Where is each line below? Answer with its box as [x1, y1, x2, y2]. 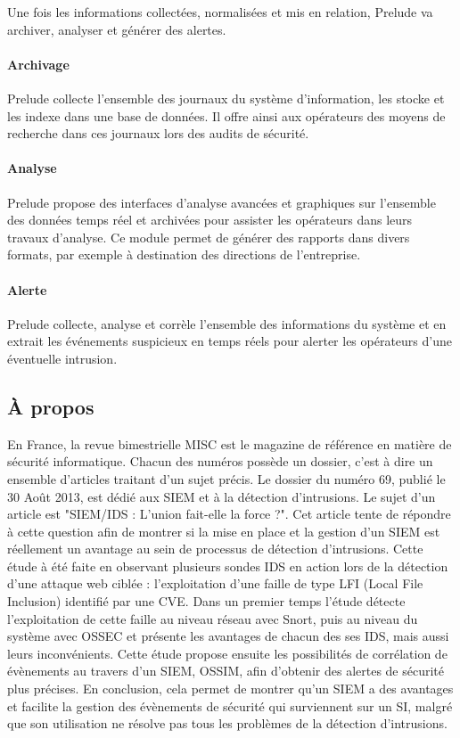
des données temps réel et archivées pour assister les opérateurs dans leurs [7, 210, 413, 229]
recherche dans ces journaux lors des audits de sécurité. [7, 124, 309, 143]
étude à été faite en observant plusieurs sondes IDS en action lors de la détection [7, 556, 448, 575]
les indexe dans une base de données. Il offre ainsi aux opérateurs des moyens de [7, 106, 446, 125]
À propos [7, 392, 94, 420]
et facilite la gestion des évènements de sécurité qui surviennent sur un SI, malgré [7, 696, 453, 715]
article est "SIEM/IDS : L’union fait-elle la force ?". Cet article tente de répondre [7, 504, 451, 523]
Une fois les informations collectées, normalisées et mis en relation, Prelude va [7, 3, 433, 20]
